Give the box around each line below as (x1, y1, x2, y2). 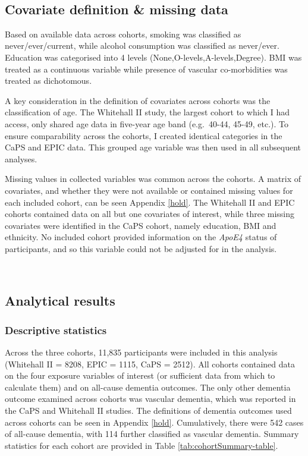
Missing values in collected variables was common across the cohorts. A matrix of (5, 172, 301, 185)
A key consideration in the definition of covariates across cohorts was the (5, 94, 271, 106)
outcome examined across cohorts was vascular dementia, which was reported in (5, 392, 296, 405)
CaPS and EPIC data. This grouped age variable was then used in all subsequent (5, 141, 301, 153)
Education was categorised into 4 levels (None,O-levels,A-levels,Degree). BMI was (5, 51, 302, 63)
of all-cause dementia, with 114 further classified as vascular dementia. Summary (5, 427, 299, 440)
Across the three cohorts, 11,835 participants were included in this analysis (5, 346, 278, 358)
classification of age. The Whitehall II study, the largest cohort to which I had (5, 106, 290, 118)
